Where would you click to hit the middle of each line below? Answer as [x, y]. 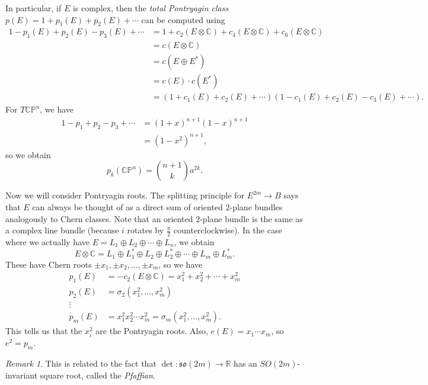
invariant [22, 375]
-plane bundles [256, 206]
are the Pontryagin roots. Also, [152, 331]
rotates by [146, 230]
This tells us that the [44, 331]
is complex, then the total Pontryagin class [151, 8]
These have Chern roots [49, 264]
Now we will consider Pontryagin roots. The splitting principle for [125, 195]
